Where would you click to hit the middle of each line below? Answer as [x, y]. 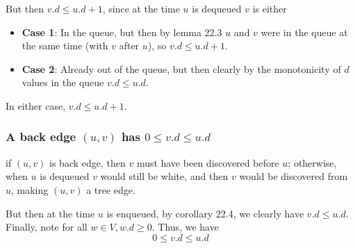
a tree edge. [111, 189]
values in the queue [63, 82]
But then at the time [50, 213]
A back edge [41, 137]
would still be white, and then [164, 176]
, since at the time [141, 8]
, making [30, 189]
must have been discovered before [208, 162]
